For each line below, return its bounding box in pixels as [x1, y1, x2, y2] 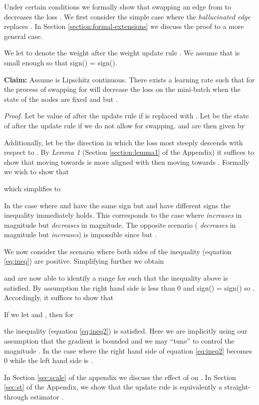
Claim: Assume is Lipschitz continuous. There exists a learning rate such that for [4, 74, 255, 84]
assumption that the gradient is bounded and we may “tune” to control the [4, 336, 235, 346]
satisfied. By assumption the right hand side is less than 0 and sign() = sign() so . [4, 282, 255, 293]
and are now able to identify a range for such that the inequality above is [4, 273, 228, 283]
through [4, 392, 28, 402]
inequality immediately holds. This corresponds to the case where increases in [4, 210, 242, 220]
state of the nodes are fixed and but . [4, 93, 118, 104]
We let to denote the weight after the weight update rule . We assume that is [4, 47, 240, 58]
